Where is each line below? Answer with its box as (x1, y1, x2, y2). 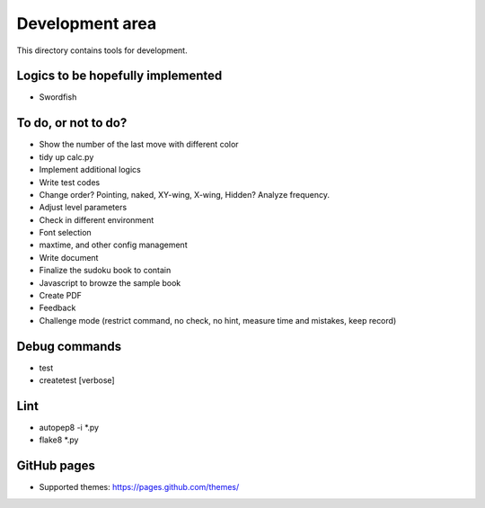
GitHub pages (16, 459, 96, 474)
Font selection (39, 227, 92, 238)
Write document (39, 252, 99, 263)
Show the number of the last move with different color (39, 139, 239, 150)
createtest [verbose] (39, 375, 116, 386)
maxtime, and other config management (39, 239, 188, 251)
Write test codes (39, 176, 101, 188)
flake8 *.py (39, 434, 79, 445)
